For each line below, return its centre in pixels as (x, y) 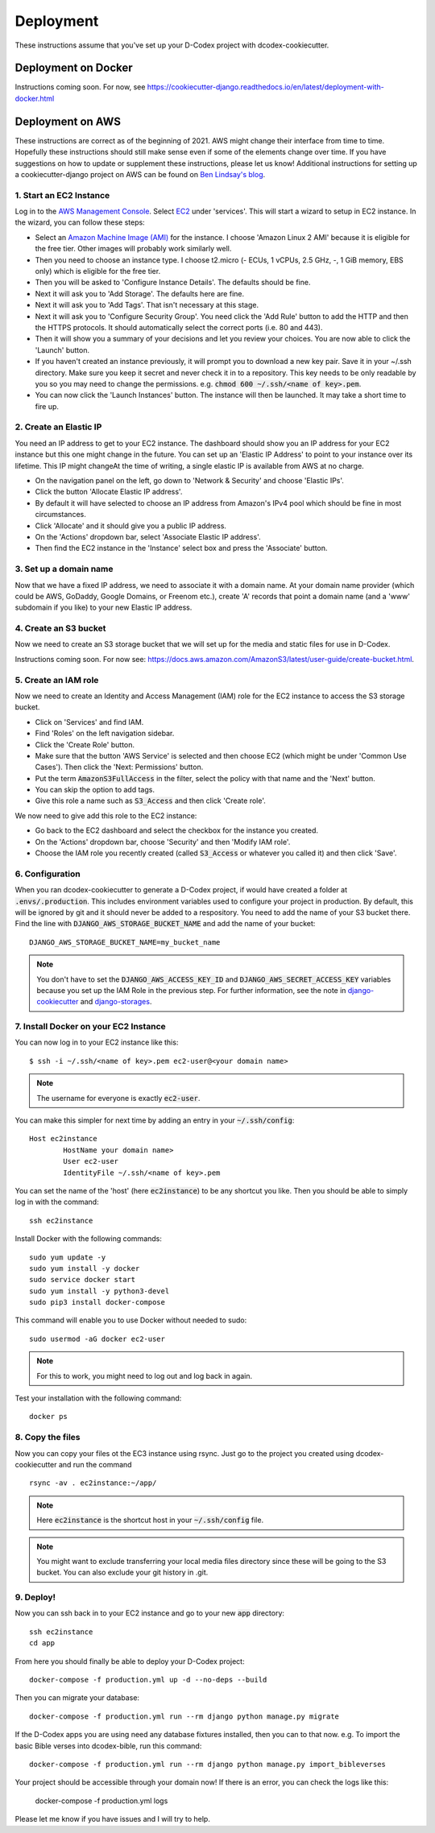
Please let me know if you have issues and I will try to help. (113, 1819)
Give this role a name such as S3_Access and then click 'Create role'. (150, 801)
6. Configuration (48, 874)
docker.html (35, 98)
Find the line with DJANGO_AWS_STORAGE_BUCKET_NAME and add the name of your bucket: (165, 924)
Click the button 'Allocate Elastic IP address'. (109, 492)
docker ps (48, 1417)
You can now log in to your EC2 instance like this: (97, 1042)
